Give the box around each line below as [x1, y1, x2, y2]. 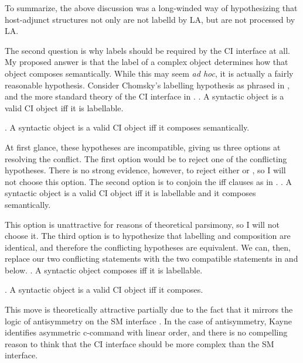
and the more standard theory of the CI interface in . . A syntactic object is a [5, 90, 284, 102]
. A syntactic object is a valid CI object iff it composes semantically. [5, 121, 250, 133]
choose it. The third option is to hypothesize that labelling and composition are [5, 230, 291, 242]
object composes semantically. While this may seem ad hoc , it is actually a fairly [5, 67, 294, 79]
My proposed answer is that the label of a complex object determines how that [5, 56, 288, 68]
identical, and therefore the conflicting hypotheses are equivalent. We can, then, [5, 241, 291, 253]
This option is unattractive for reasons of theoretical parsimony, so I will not [5, 218, 280, 230]
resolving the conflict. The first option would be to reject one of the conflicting [5, 152, 287, 165]
